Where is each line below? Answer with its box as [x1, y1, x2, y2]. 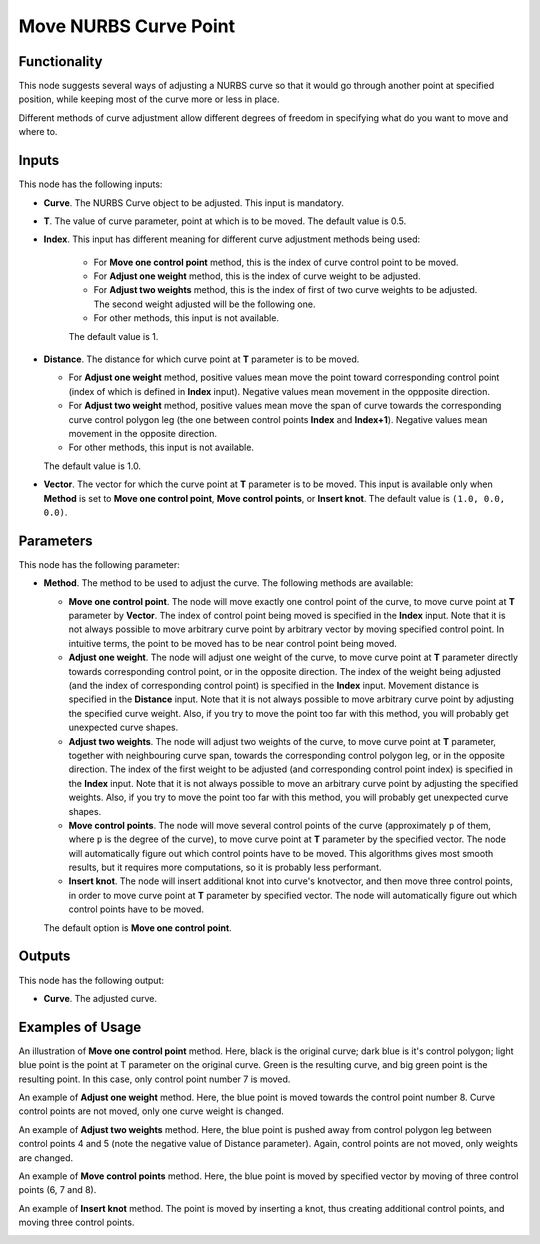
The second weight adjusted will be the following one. [93, 298, 316, 310]
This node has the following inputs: [18, 178, 163, 190]
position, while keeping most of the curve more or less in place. [18, 93, 280, 105]
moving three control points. [18, 1216, 135, 1229]
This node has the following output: [18, 974, 165, 986]
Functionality [18, 53, 103, 70]
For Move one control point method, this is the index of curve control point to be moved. [93, 256, 459, 268]
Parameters [18, 532, 93, 549]
